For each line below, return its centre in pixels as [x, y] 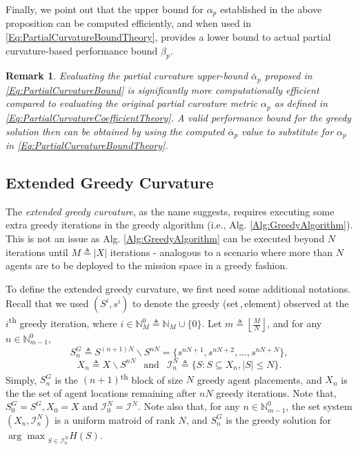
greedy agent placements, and [259, 379]
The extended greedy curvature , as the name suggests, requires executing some [170, 211]
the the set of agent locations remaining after [101, 392]
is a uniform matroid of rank [115, 419]
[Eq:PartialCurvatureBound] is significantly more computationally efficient [162, 89]
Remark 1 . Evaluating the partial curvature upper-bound [127, 76]
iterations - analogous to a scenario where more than [221, 252]
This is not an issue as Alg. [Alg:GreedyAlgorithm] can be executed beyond [165, 238]
